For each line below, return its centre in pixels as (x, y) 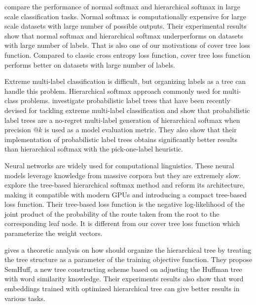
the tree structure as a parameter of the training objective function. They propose (128, 259)
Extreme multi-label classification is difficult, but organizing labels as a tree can (125, 81)
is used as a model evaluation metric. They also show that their (141, 130)
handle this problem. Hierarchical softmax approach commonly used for (112, 91)
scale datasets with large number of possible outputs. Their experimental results (126, 26)
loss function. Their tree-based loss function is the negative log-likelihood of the (125, 204)
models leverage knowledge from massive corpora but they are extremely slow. (123, 175)
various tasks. (25, 298)
